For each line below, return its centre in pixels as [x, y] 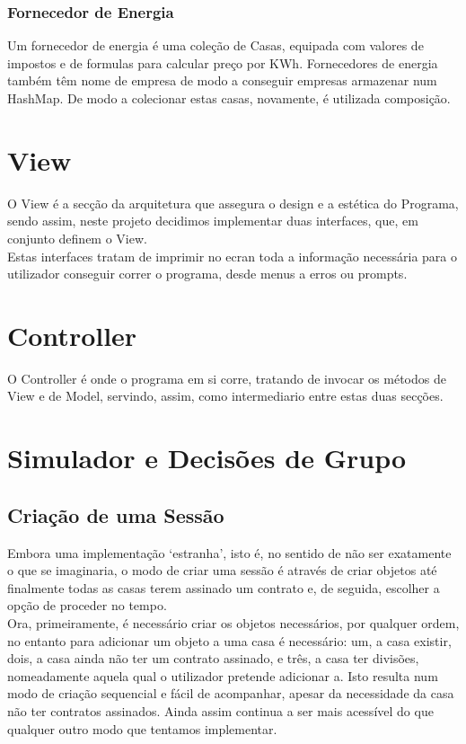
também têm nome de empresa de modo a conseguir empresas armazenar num [222, 80]
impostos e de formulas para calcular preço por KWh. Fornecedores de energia [223, 62]
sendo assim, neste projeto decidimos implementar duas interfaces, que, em [213, 221]
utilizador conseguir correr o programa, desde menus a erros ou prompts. [207, 274]
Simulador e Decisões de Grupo [207, 458]
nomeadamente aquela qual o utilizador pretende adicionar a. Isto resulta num [223, 675]
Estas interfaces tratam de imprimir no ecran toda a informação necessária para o [232, 256]
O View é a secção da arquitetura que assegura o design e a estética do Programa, [233, 203]
